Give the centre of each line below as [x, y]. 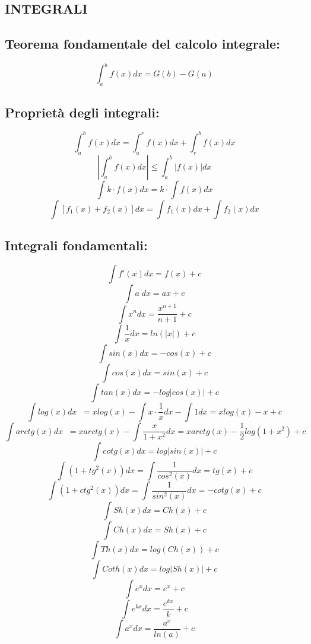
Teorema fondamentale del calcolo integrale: [142, 44]
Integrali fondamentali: [76, 245]
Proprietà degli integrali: [82, 112]
